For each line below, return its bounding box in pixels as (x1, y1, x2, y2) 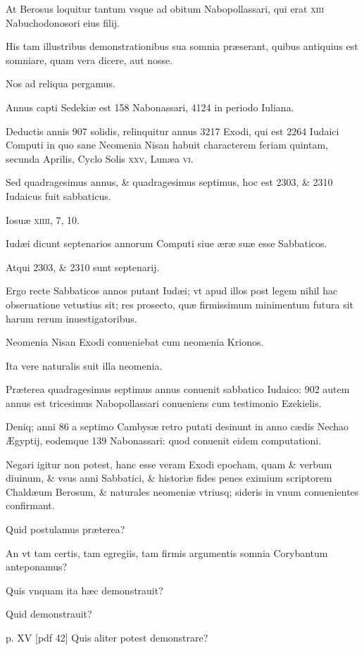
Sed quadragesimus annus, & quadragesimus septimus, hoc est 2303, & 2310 (6, 175, 333, 189)
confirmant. (6, 498, 55, 513)
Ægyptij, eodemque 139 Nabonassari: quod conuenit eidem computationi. (6, 433, 322, 448)
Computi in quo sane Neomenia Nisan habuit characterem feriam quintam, (6, 137, 328, 152)
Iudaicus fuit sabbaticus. (6, 188, 111, 203)
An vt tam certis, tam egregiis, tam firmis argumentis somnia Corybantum (6, 545, 328, 560)
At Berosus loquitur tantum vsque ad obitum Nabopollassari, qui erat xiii (6, 1, 325, 15)
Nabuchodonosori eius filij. (6, 15, 120, 30)
